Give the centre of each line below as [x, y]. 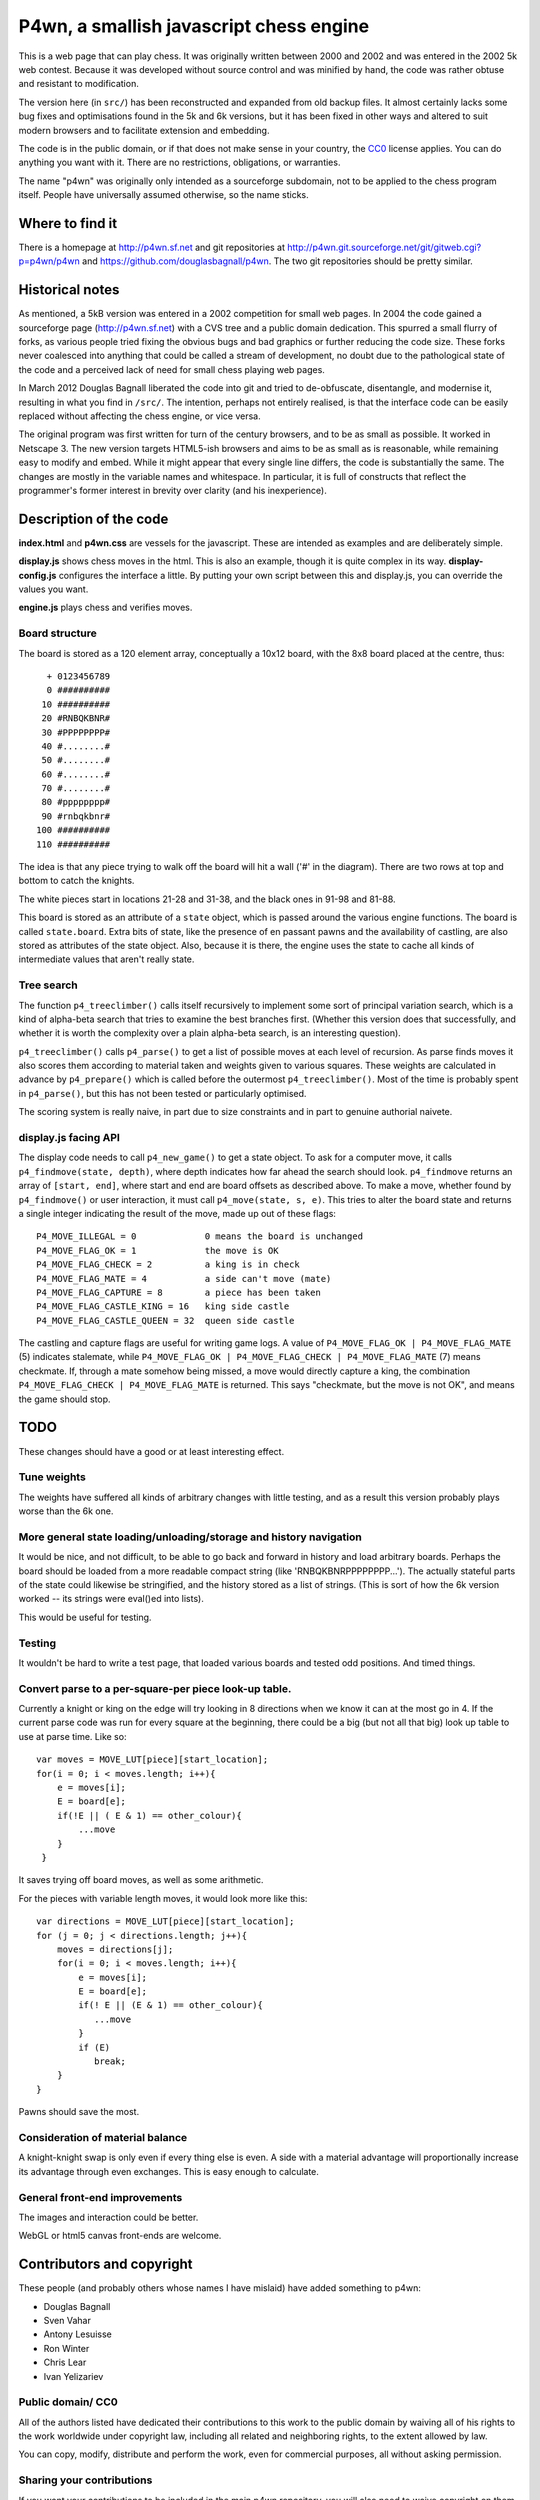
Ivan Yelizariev [73, 2376]
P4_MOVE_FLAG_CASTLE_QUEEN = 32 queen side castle [165, 1320]
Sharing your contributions [85, 2480]
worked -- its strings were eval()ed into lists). [111, 1599]
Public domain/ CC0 [68, 2402]
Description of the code [93, 518]
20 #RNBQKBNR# [76, 718]
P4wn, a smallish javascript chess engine [194, 26]
